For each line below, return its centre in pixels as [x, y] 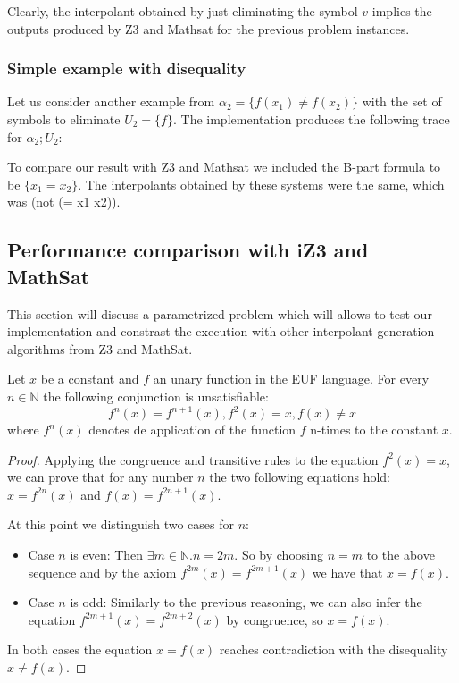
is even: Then [107, 554]
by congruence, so [275, 619]
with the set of [402, 101]
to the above [401, 554]
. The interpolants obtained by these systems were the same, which [261, 184]
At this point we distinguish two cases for [121, 524]
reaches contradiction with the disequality [334, 649]
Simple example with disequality [127, 68]
